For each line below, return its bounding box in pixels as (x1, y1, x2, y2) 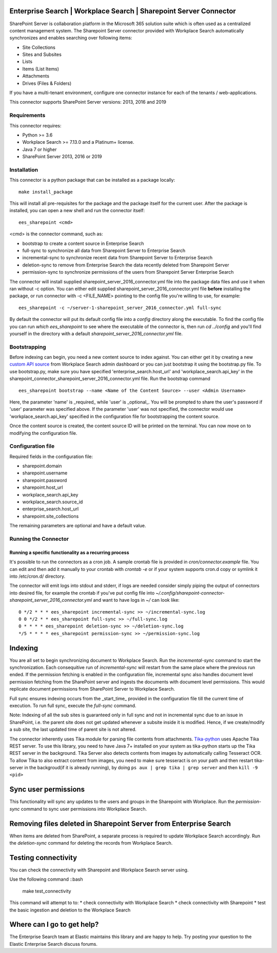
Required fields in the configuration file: (9, 453, 93, 460)
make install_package (18, 189, 73, 195)
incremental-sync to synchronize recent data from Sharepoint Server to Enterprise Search (22, 255, 213, 261)
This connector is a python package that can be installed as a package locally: (9, 177, 175, 183)
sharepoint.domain (22, 463, 62, 469)
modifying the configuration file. (9, 430, 77, 436)
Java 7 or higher (22, 146, 57, 153)
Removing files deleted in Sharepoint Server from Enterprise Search (9, 819, 231, 828)
